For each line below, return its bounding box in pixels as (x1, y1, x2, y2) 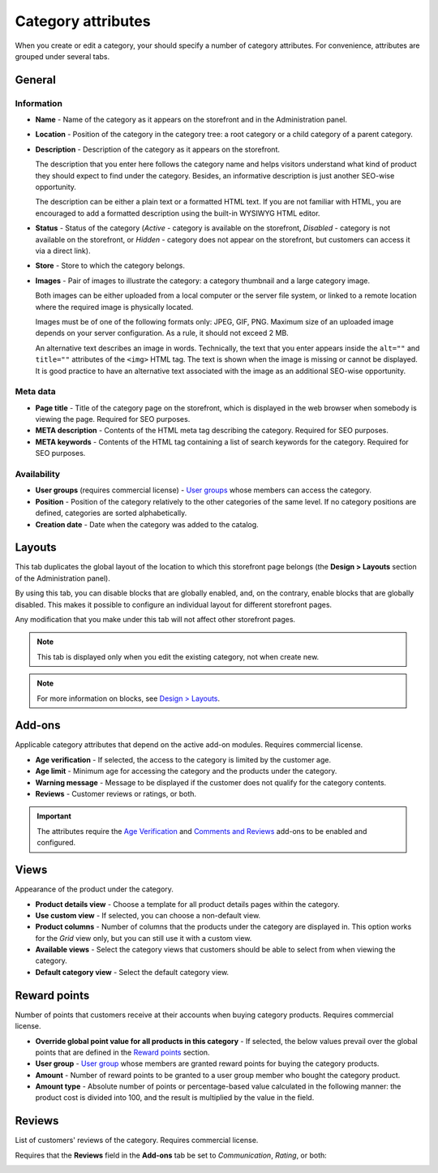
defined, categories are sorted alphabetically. (35, 508, 187, 518)
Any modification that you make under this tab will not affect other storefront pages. (15, 615, 296, 624)
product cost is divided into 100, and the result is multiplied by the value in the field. (35, 1093, 315, 1102)
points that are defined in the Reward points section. (35, 1047, 210, 1057)
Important (36, 811, 72, 821)
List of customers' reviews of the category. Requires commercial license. (15, 1136, 259, 1145)
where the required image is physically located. (35, 302, 194, 312)
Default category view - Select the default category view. (35, 967, 230, 977)
